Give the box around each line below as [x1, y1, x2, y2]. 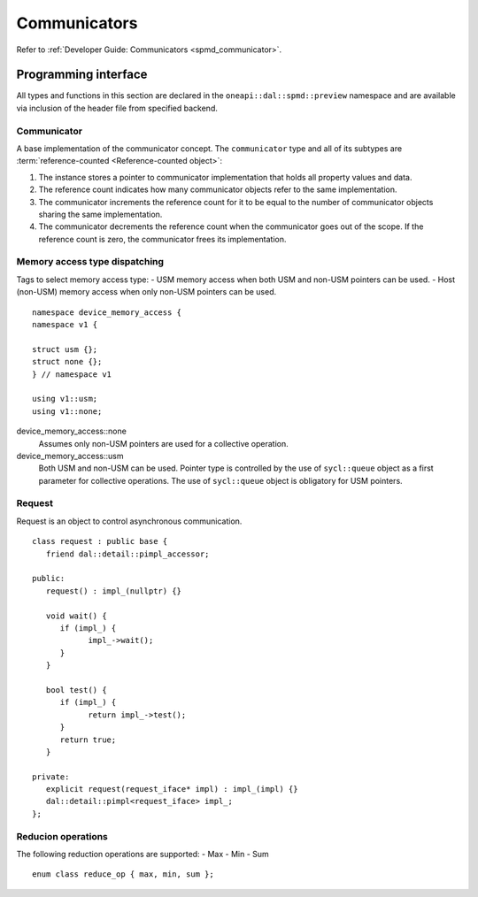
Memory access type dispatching [16, 256, 164, 268]
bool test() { [45, 685, 107, 694]
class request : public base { [32, 536, 168, 547]
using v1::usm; [32, 394, 98, 404]
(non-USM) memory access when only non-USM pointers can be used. [16, 287, 277, 297]
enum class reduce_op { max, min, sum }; [32, 870, 214, 879]
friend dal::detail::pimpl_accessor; [45, 548, 210, 559]
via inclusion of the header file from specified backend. [16, 103, 219, 113]
